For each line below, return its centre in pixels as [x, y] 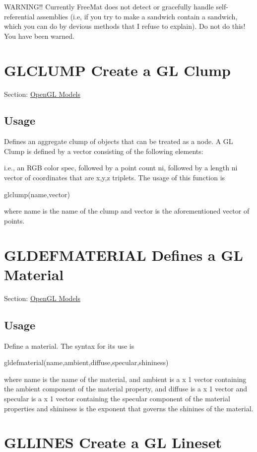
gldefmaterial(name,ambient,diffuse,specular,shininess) [86, 362]
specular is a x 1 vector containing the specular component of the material [117, 398]
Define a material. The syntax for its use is [69, 345]
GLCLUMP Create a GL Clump [117, 70]
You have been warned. [39, 36]
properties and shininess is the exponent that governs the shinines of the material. [129, 408]
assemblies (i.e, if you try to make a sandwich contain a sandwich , [137, 16]
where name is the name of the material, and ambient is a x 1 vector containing [125, 379]
